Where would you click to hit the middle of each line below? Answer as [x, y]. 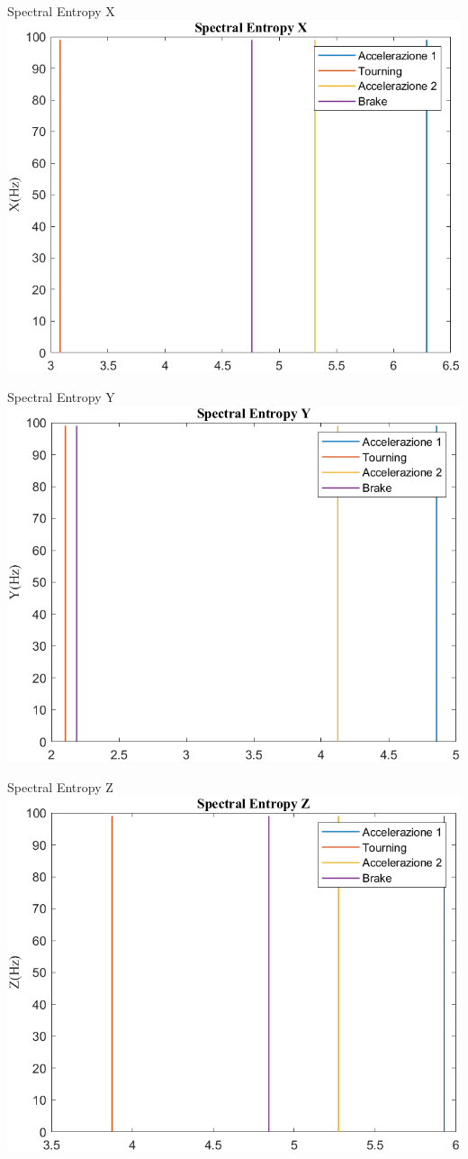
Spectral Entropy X [61, 11]
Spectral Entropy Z [60, 786]
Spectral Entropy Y [61, 397]
